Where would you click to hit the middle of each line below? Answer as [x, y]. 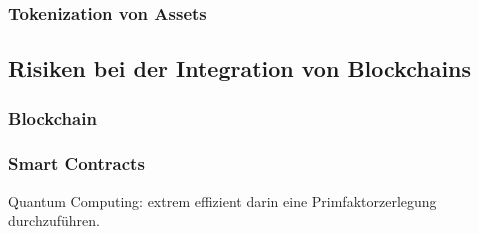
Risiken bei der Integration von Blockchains [240, 68]
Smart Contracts [76, 163]
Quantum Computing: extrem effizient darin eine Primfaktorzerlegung [222, 200]
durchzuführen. [54, 220]
